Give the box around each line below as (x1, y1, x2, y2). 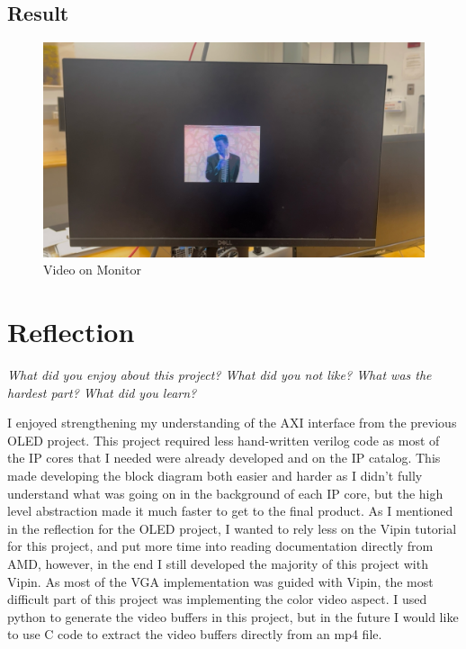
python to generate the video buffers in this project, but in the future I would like (7, 607, 459, 626)
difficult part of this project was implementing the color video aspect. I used (7, 590, 427, 608)
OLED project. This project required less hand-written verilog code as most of (7, 430, 440, 449)
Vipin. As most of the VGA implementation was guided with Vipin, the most (7, 572, 434, 590)
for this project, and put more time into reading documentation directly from (7, 536, 434, 555)
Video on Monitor (43, 260, 141, 279)
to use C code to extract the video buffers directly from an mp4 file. (7, 625, 382, 644)
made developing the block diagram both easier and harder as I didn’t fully (7, 465, 423, 484)
